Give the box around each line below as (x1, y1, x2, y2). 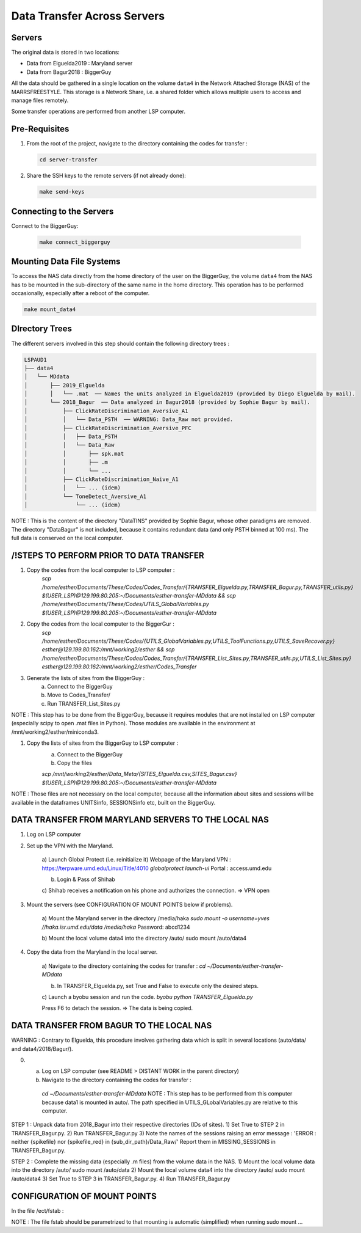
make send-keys (39, 188, 85, 196)
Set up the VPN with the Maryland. (26, 842, 114, 849)
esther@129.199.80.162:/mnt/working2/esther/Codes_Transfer (41, 663, 197, 670)
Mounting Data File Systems (11, 257, 121, 267)
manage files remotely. (11, 97, 69, 104)
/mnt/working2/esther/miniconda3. (11, 728, 99, 736)
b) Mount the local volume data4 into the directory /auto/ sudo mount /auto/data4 (41, 935, 247, 942)
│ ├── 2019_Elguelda (24, 382, 105, 389)
